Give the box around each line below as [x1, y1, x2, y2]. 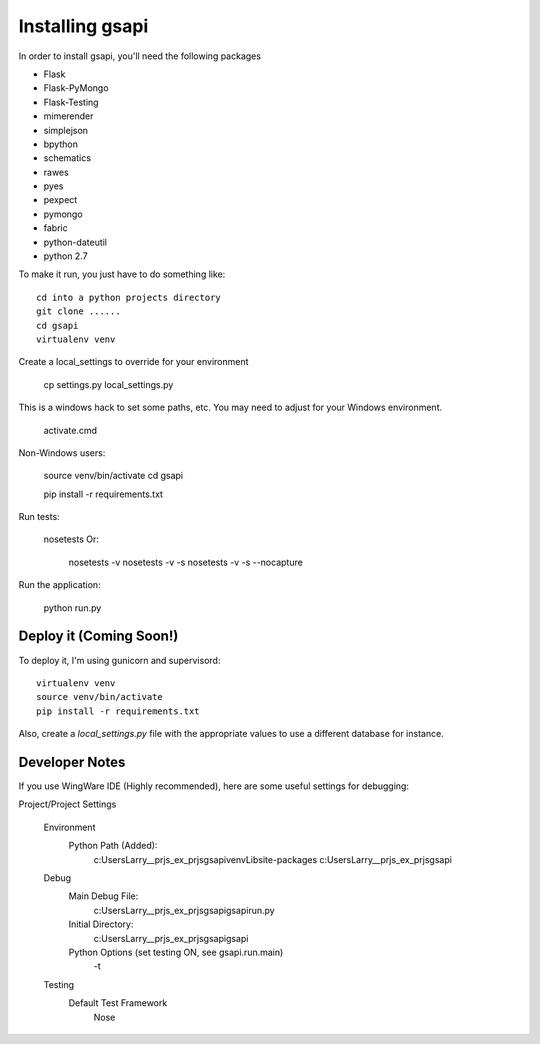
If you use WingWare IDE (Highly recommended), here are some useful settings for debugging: [18, 780, 410, 792]
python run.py [43, 601, 102, 614]
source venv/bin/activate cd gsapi [43, 470, 184, 482]
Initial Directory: [68, 918, 134, 930]
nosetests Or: [43, 533, 99, 545]
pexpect [43, 194, 78, 206]
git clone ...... [36, 306, 121, 317]
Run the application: [18, 579, 101, 591]
